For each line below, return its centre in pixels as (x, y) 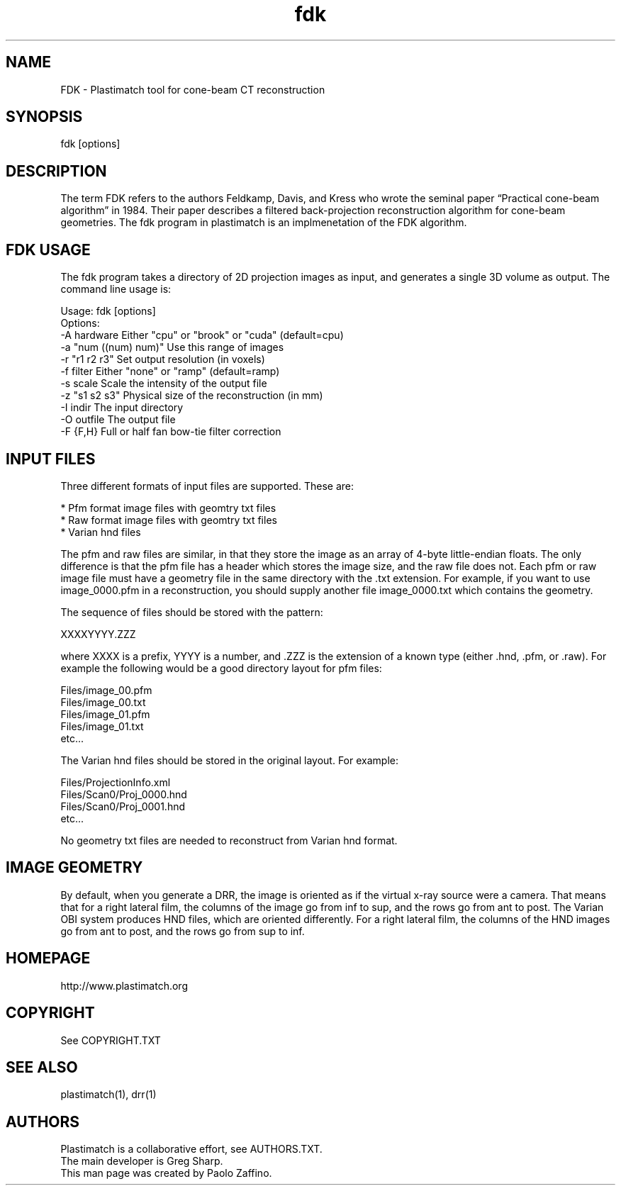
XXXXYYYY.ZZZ (98, 634)
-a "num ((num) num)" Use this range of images (172, 347)
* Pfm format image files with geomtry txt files (168, 508)
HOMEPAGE (48, 958)
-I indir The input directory (122, 408)
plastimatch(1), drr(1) (108, 1095)
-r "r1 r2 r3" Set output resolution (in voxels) (163, 359)
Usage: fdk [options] (108, 311)
